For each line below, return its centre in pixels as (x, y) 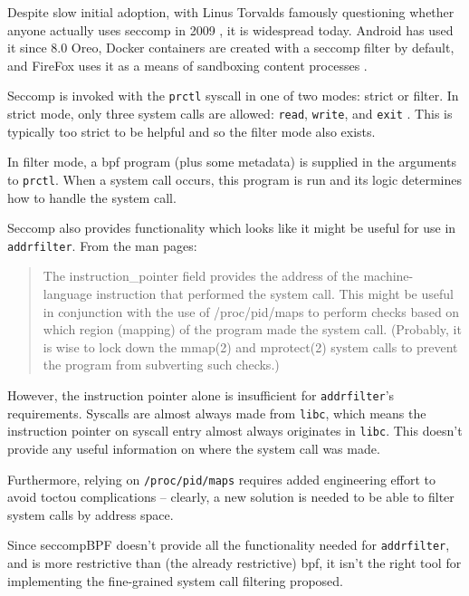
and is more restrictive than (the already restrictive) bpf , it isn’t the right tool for (234, 562)
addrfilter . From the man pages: (102, 245)
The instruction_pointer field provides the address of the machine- (228, 276)
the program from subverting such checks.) (161, 365)
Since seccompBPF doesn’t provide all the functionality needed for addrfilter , (229, 545)
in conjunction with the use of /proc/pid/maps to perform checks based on (251, 311)
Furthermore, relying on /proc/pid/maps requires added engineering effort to (222, 479)
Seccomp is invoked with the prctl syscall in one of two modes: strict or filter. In (233, 96)
